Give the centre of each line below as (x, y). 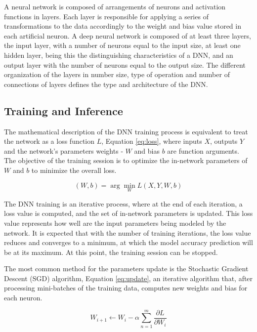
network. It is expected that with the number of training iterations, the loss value (128, 232)
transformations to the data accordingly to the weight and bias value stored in (123, 26)
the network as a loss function (49, 141)
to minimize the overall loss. (74, 170)
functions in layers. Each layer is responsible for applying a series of (106, 16)
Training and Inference (64, 110)
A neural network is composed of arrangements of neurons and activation (115, 6)
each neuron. (23, 298)
